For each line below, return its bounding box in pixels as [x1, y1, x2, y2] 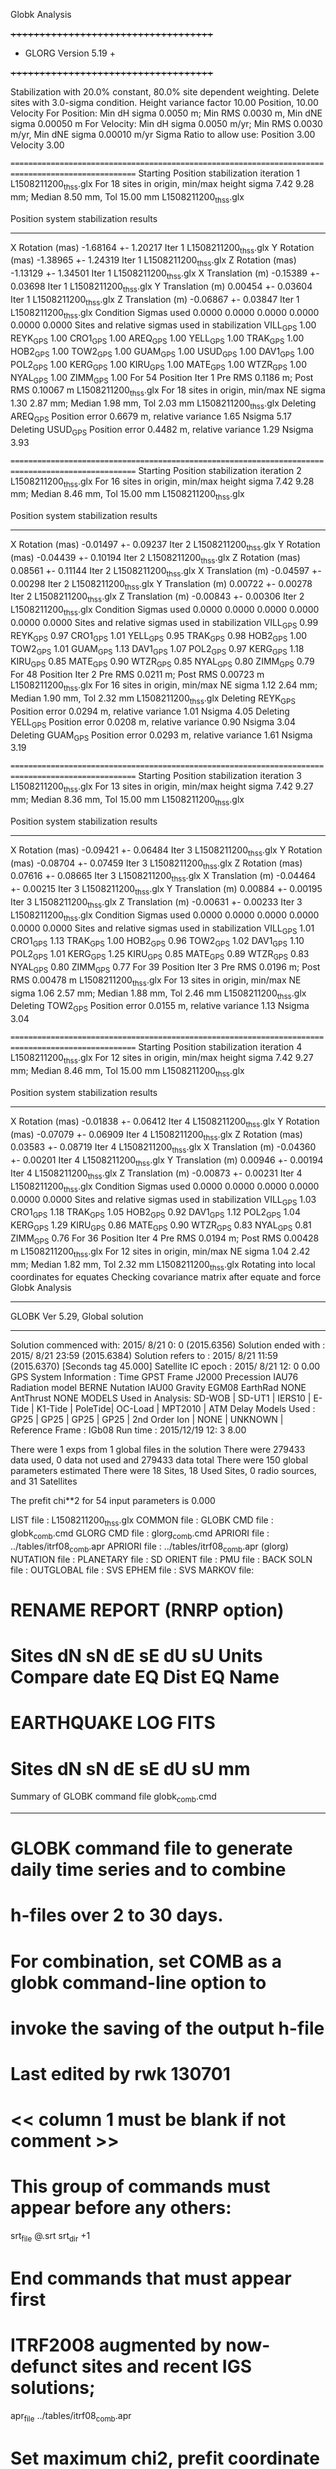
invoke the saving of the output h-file [10, 2017, 325, 2039]
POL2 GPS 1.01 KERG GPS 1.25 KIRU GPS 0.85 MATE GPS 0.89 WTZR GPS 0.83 [10, 948, 310, 963]
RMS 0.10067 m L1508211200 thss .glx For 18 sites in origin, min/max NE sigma [10, 384, 326, 399]
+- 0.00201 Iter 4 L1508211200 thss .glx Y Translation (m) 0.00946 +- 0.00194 [10, 1154, 324, 1169]
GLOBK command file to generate [10, 1837, 293, 1860]
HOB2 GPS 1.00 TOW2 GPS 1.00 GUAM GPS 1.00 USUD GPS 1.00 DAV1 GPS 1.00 [10, 345, 315, 359]
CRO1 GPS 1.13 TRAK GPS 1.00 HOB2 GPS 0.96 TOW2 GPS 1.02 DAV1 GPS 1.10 [10, 935, 305, 949]
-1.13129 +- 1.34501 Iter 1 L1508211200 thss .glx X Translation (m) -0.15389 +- [10, 267, 320, 281]
